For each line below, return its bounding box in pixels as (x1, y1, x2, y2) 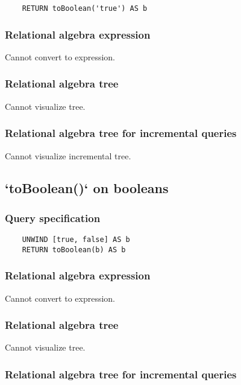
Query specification (5, 210, 101, 225)
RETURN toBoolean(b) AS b (22, 245, 126, 254)
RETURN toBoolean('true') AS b (22, 4, 148, 13)
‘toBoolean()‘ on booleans (5, 179, 169, 197)
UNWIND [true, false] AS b (22, 235, 130, 244)
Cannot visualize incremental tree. (5, 149, 131, 162)
